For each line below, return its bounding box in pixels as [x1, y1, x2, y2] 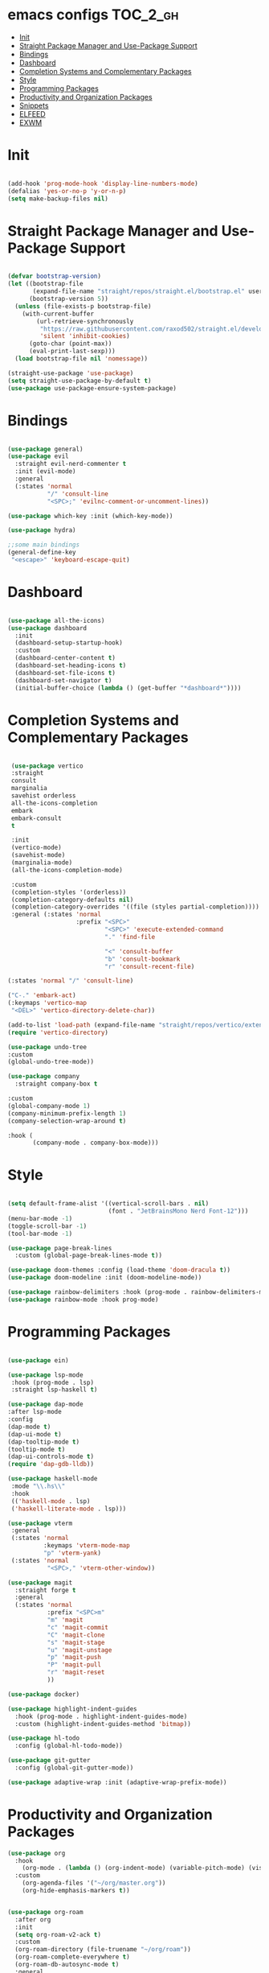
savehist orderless [10, 792, 77, 800]
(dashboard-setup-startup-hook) [14, 639, 124, 647]
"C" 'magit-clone [47, 1631, 105, 1639]
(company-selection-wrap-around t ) [7, 1117, 127, 1125]
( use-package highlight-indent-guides [7, 1704, 137, 1713]
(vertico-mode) [10, 843, 62, 852]
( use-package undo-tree [7, 1043, 88, 1051]
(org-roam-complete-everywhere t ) [14, 1953, 130, 1961]
